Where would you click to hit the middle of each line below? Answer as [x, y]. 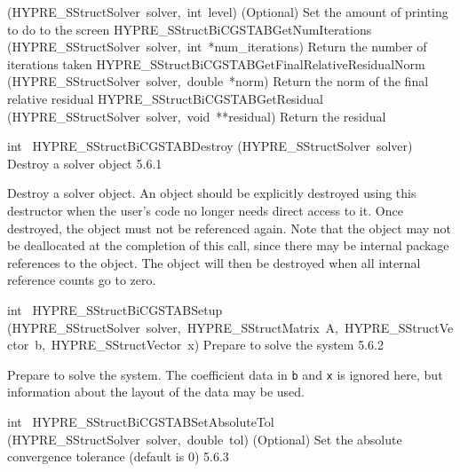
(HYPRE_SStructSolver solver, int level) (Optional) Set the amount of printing [228, 12]
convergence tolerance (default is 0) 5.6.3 [118, 456]
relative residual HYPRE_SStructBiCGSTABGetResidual [165, 98]
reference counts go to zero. [82, 280]
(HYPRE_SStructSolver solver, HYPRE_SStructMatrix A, [173, 327]
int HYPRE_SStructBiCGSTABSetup [115, 309]
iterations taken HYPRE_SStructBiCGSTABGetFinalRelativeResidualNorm [216, 63]
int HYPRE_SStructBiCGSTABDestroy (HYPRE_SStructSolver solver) [210, 146]
